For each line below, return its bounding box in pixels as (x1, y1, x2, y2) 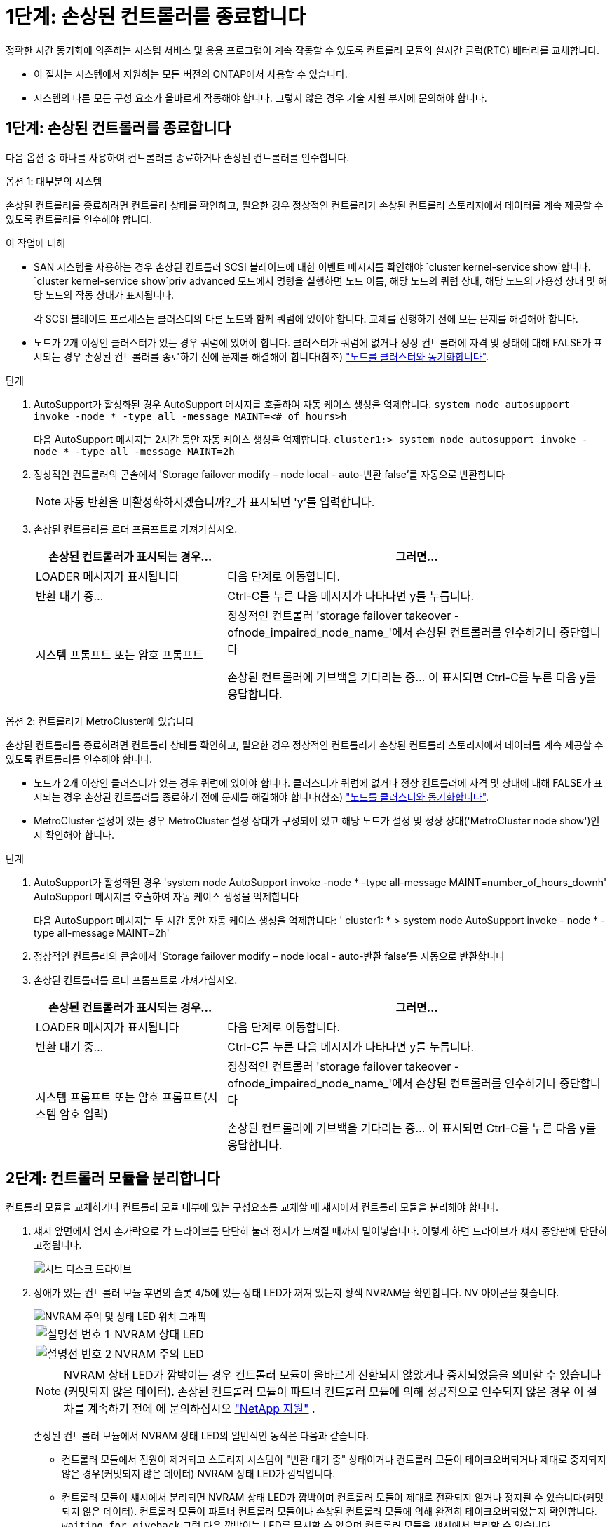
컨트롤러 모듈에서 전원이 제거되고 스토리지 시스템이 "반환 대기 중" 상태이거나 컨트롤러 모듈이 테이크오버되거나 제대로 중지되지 (62, 1453, 606, 1466)
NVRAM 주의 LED (114, 1347, 204, 1362)
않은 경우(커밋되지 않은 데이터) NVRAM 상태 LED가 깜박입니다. (62, 1467, 336, 1480)
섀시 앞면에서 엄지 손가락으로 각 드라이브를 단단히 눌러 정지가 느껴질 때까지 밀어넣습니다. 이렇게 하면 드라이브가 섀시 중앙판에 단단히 (34, 1225, 608, 1237)
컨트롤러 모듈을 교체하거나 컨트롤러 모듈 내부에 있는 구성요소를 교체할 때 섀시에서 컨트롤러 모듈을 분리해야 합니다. (6, 1201, 499, 1214)
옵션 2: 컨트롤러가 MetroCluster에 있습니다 (6, 714, 194, 727)
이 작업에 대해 (6, 236, 66, 249)
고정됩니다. (34, 1239, 82, 1251)
